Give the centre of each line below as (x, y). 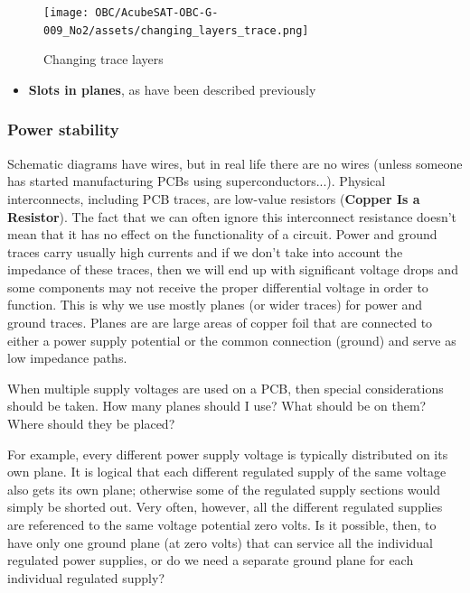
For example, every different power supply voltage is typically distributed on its (228, 454)
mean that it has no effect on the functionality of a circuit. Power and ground (222, 234)
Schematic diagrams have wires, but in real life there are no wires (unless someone (235, 163)
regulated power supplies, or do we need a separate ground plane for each (211, 560)
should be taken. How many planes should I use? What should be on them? (217, 406)
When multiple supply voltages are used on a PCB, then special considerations (226, 388)
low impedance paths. (67, 358)
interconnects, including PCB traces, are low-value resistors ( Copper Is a (214, 198)
